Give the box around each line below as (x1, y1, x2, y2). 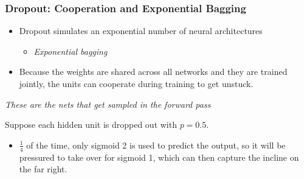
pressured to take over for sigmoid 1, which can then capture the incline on (19, 150, 299, 163)
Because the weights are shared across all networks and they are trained (19, 65, 288, 78)
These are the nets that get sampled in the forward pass (5, 97, 211, 110)
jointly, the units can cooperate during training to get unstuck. (19, 77, 254, 89)
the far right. (19, 163, 67, 175)
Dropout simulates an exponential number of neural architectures (19, 24, 263, 37)
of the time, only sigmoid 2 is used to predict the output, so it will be (26, 138, 286, 151)
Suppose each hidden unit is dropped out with (5, 118, 177, 131)
